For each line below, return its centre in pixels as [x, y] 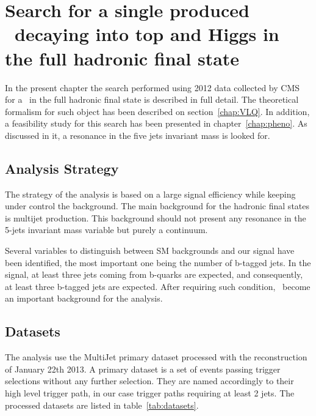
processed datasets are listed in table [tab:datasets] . [102, 405]
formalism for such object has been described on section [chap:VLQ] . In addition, [157, 111]
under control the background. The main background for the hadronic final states [157, 206]
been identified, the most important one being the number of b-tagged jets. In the [158, 262]
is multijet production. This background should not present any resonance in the [156, 217]
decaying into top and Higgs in [147, 34]
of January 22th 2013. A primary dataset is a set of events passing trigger [143, 369]
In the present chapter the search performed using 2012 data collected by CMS [153, 87]
